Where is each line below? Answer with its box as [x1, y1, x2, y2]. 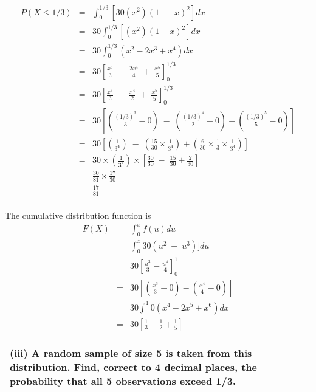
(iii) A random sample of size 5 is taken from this [10, 345, 252, 360]
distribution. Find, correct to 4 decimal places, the [10, 359, 258, 374]
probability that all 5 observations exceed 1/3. [10, 373, 236, 388]
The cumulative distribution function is [5, 208, 151, 221]
